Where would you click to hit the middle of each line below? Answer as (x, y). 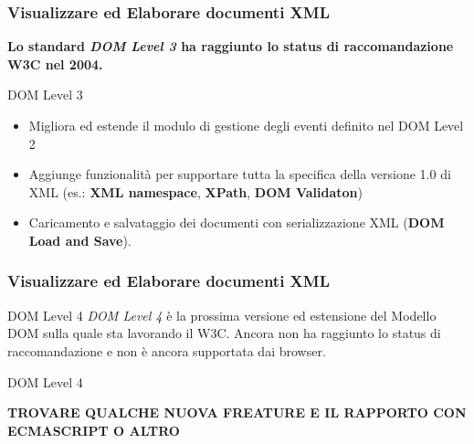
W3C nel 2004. (55, 63)
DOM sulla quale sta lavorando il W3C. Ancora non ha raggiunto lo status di (224, 333)
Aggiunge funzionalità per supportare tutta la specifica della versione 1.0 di (240, 174)
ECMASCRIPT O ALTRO (94, 430)
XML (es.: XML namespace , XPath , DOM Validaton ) (195, 191)
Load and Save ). (80, 240)
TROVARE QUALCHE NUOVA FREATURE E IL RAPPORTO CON (237, 412)
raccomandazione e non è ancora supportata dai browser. (167, 350)
